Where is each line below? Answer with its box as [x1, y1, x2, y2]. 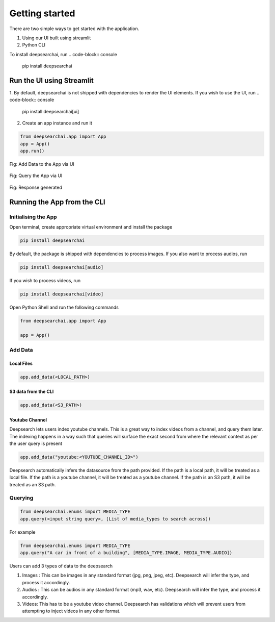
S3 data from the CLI [9, 388, 54, 395]
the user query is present [9, 440, 63, 446]
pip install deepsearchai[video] [20, 291, 104, 297]
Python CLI [22, 42, 46, 48]
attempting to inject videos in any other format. [22, 608, 121, 614]
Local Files [9, 360, 33, 366]
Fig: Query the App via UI [9, 172, 63, 179]
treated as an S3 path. [9, 481, 56, 487]
